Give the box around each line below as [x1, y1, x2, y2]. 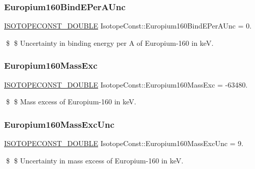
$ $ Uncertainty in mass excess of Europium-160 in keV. [6, 155, 183, 165]
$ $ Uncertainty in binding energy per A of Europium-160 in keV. [6, 37, 214, 48]
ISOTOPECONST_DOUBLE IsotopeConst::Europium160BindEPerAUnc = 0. [4, 20, 252, 31]
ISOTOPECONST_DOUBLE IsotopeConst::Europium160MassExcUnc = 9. [4, 138, 244, 149]
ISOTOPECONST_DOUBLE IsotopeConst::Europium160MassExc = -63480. [4, 79, 248, 90]
